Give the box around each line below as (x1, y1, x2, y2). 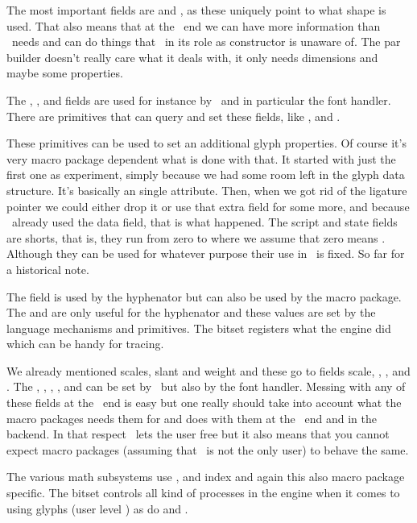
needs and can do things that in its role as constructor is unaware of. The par (11, 33, 401, 50)
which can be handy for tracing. (6, 335, 164, 352)
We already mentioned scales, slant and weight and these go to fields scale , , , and (6, 362, 411, 379)
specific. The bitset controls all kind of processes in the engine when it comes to (6, 484, 400, 501)
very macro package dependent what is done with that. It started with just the (6, 150, 396, 167)
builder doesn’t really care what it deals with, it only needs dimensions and (6, 48, 378, 65)
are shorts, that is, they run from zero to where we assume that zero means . (6, 229, 386, 246)
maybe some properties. (6, 64, 123, 81)
